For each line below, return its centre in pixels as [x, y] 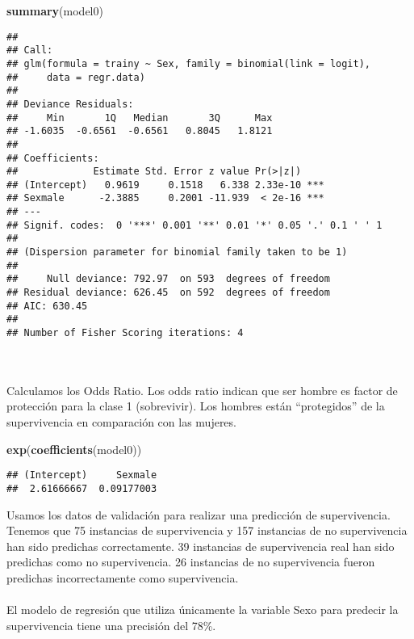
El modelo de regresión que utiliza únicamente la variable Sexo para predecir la [203, 610]
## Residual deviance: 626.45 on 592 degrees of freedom [168, 293]
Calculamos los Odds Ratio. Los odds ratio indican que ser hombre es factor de [202, 390]
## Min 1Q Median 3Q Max [140, 118]
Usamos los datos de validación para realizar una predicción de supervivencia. [199, 514]
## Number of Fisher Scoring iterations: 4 [125, 333]
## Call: [30, 50]
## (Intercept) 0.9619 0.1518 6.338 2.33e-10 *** [165, 185]
